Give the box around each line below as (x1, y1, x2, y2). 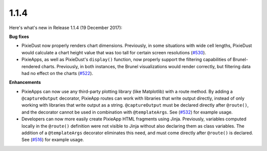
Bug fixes (9, 34, 29, 39)
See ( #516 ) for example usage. (21, 137, 84, 143)
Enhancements (9, 79, 42, 85)
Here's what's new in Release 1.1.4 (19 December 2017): (9, 25, 123, 31)
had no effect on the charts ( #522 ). (21, 70, 93, 76)
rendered (21, 63, 41, 69)
